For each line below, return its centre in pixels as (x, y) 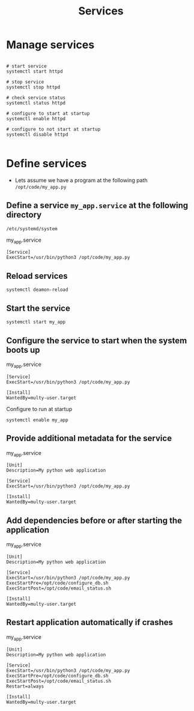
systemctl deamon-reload (37, 290)
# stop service (25, 82)
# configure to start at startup (48, 113)
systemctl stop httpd (33, 87)
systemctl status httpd (36, 103)
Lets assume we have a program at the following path (81, 180)
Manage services (50, 45)
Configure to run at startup (39, 409)
